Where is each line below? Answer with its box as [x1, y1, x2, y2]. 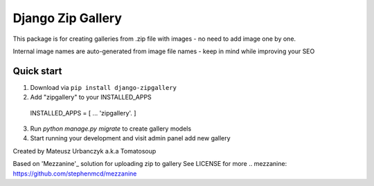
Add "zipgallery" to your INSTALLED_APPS [30, 93, 152, 102]
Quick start [12, 65, 62, 77]
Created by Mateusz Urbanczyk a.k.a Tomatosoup [12, 147, 157, 155]
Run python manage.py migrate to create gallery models [30, 124, 192, 133]
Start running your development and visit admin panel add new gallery [30, 134, 231, 142]
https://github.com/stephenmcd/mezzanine [12, 169, 137, 178]
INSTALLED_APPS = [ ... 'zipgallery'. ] [30, 109, 136, 117]
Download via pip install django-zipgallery [30, 83, 177, 91]
